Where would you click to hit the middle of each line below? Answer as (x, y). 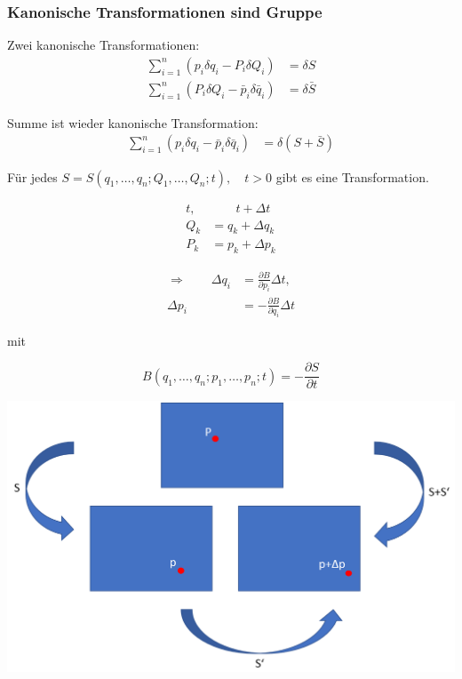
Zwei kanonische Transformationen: (104, 45)
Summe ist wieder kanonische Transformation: (133, 122)
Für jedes (32, 176)
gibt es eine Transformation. (352, 176)
